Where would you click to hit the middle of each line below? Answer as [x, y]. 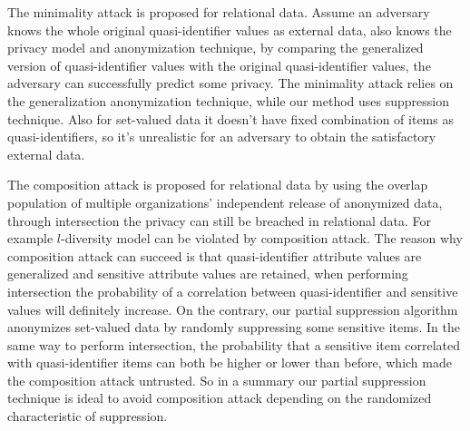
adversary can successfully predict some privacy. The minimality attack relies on [230, 83]
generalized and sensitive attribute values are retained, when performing [208, 274]
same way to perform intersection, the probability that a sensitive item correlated [234, 344]
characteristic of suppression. [88, 416]
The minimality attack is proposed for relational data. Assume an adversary [219, 12]
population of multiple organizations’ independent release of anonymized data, [225, 202]
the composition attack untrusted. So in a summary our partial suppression [217, 380]
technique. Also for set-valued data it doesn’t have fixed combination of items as [230, 118]
